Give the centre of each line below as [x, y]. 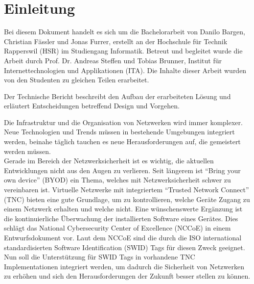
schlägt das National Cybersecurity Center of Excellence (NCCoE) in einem [117, 228]
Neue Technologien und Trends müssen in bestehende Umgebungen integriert [119, 132]
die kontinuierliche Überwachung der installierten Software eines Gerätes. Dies [121, 218]
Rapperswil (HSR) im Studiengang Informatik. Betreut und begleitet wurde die [123, 51]
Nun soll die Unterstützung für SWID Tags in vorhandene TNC [100, 257]
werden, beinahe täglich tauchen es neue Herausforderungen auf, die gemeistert [122, 142]
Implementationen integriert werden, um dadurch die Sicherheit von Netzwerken [124, 266]
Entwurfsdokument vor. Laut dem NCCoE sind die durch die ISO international [123, 237]
